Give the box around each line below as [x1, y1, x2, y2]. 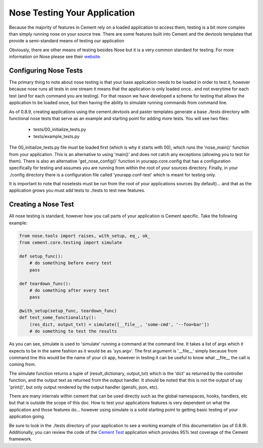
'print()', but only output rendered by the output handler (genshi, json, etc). [9, 384, 159, 390]
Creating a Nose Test [9, 200, 74, 209]
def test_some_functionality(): [19, 315, 97, 320]
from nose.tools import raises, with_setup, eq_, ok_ [19, 233, 150, 238]
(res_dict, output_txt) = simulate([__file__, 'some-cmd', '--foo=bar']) [29, 322, 209, 327]
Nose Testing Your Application [9, 7, 135, 18]
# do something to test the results [29, 329, 117, 334]
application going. [9, 413, 45, 419]
